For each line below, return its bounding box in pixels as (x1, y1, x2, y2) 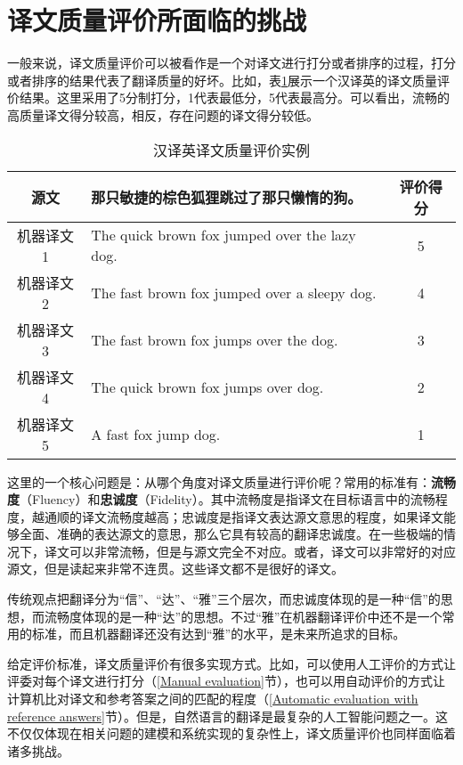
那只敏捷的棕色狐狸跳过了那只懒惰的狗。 (91, 186, 362, 208)
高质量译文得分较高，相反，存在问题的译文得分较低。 (7, 105, 319, 124)
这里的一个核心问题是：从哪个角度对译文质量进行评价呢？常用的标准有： (7, 472, 431, 491)
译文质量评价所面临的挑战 (7, 2, 307, 38)
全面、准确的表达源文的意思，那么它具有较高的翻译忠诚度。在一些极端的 (19, 525, 443, 543)
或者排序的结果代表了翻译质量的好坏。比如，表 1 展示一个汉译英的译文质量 (7, 70, 437, 89)
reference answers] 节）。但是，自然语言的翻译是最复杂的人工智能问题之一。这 (7, 706, 448, 725)
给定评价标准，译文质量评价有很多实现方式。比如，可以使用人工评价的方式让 (7, 654, 456, 672)
